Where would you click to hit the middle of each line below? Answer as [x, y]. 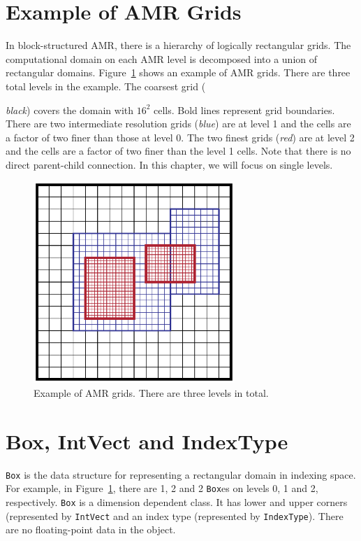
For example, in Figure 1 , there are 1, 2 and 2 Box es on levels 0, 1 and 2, [162, 488]
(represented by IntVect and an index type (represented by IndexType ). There [175, 515]
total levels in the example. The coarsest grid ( [106, 86]
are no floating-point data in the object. [91, 529]
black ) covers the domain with [69, 110]
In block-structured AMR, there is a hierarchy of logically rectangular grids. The [178, 45]
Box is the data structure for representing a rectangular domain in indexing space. [181, 474]
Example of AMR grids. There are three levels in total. [151, 393]
